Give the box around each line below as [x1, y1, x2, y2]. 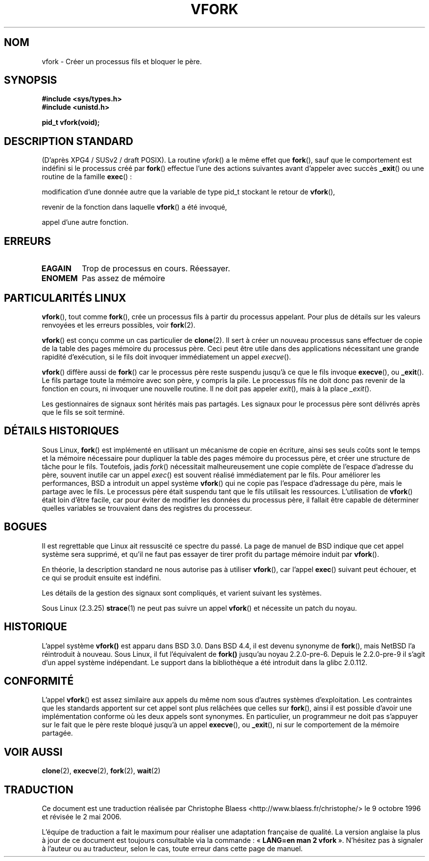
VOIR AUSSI [4, 745, 63, 758]
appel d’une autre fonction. [42, 218, 129, 227]
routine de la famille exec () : [42, 172, 132, 181]
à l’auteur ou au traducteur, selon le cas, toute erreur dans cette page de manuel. [42, 844, 303, 853]
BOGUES [4, 521, 47, 533]
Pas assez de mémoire [82, 273, 166, 284]
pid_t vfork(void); [42, 118, 100, 127]
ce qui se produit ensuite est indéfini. [42, 573, 161, 582]
